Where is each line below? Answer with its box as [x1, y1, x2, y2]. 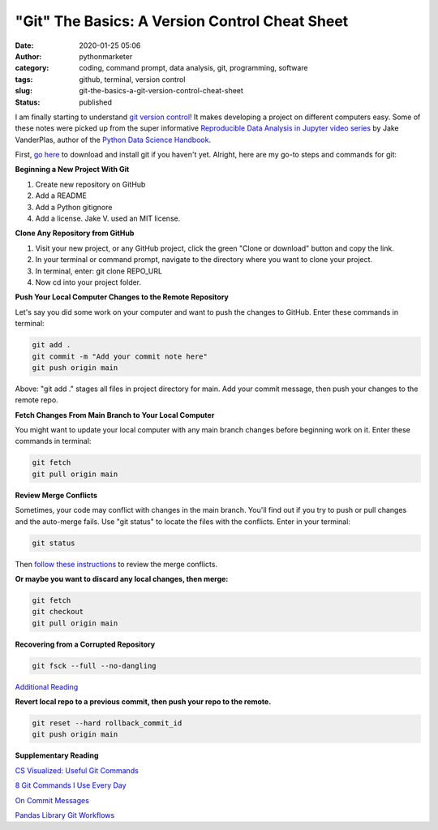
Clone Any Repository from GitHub [15, 228, 135, 239]
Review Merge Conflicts [15, 490, 97, 500]
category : [15, 63, 49, 73]
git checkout [32, 607, 84, 617]
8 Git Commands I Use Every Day [15, 781, 127, 790]
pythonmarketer [79, 51, 133, 61]
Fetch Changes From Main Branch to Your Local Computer [15, 410, 215, 419]
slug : [15, 86, 32, 96]
